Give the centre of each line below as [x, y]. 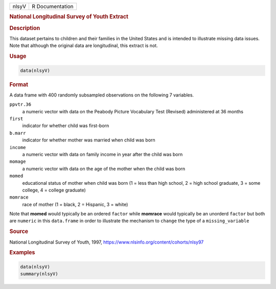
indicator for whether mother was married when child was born [89, 140]
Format [19, 84]
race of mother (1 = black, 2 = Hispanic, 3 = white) [75, 204]
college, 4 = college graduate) [54, 190]
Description [25, 28]
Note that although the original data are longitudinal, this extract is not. [84, 45]
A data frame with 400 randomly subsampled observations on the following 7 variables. [102, 95]
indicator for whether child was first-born [66, 126]
